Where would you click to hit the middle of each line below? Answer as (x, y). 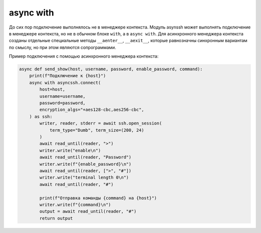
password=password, (62, 103)
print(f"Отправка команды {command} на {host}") (98, 198)
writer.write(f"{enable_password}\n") (85, 164)
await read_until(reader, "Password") (85, 157)
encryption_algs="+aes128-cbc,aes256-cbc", (92, 110)
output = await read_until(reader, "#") (88, 211)
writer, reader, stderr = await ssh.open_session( (101, 123)
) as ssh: (41, 116)
